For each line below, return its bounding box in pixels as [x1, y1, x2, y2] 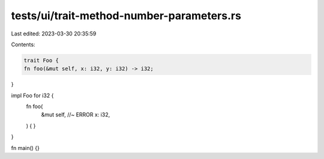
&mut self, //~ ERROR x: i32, [41, 111, 110, 118]
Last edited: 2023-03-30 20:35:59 [11, 30, 97, 37]
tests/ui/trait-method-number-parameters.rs [11, 9, 241, 22]
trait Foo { [23, 57, 59, 64]
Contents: [11, 41, 35, 48]
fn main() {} [11, 144, 40, 151]
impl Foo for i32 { [11, 92, 54, 99]
